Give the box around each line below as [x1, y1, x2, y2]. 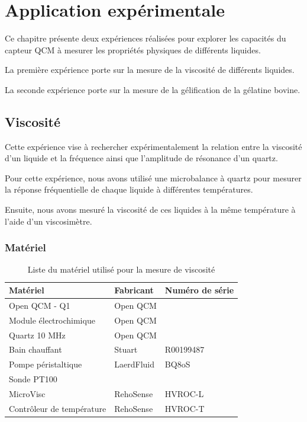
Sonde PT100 [9, 373, 57, 385]
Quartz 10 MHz [9, 328, 66, 341]
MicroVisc [9, 387, 46, 399]
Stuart [114, 343, 138, 356]
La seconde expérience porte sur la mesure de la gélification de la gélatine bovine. [5, 83, 300, 95]
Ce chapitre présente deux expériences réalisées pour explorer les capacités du [5, 32, 286, 44]
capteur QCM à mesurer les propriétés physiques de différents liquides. [5, 43, 261, 56]
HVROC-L [164, 387, 204, 399]
